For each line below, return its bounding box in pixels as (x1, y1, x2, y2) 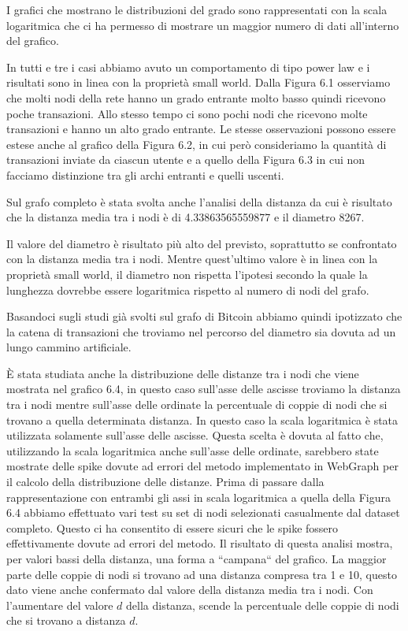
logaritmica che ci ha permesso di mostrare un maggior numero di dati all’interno (6, 17, 399, 33)
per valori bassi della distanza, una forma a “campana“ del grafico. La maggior (6, 551, 387, 566)
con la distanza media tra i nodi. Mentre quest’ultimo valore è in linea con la (6, 251, 378, 267)
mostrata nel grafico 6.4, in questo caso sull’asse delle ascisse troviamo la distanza (6, 380, 401, 397)
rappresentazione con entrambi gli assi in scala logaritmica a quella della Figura (6, 488, 391, 505)
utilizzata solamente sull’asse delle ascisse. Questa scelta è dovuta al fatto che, (6, 427, 384, 444)
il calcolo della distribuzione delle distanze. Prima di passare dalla (6, 473, 325, 490)
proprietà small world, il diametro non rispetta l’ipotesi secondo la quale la (6, 265, 368, 282)
